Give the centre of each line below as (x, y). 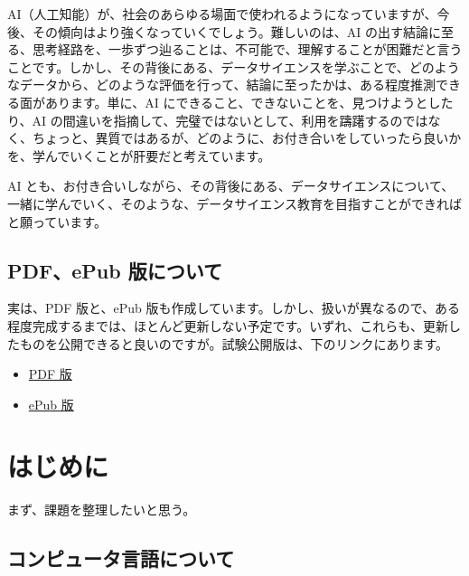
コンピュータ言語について (121, 558)
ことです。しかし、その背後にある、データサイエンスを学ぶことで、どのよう (234, 66)
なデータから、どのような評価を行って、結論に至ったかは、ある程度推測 (222, 85)
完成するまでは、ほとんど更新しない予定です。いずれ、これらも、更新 (240, 325)
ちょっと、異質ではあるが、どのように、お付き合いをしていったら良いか (247, 138)
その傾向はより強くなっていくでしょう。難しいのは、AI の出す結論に (236, 31)
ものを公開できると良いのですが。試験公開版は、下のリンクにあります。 (234, 343)
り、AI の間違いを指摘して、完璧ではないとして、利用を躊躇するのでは (218, 120)
